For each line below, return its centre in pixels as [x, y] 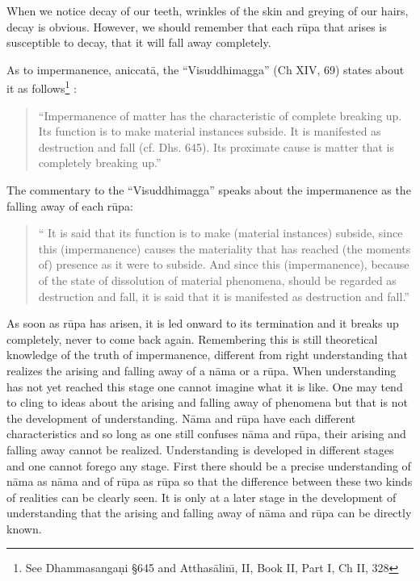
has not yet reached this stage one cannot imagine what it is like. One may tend [205, 386]
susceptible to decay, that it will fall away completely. [139, 42]
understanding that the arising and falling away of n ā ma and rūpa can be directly [209, 513]
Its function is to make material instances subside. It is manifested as [210, 131]
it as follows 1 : [42, 87]
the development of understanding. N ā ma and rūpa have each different [181, 418]
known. [24, 528]
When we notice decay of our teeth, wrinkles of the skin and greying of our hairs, [208, 10]
